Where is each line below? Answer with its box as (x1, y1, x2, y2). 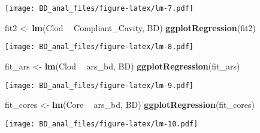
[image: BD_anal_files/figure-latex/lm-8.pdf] (5, 43, 194, 52)
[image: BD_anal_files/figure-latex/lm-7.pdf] (5, 4, 194, 13)
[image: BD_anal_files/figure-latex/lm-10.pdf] (5, 119, 198, 128)
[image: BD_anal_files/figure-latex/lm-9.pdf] (5, 81, 194, 90)
